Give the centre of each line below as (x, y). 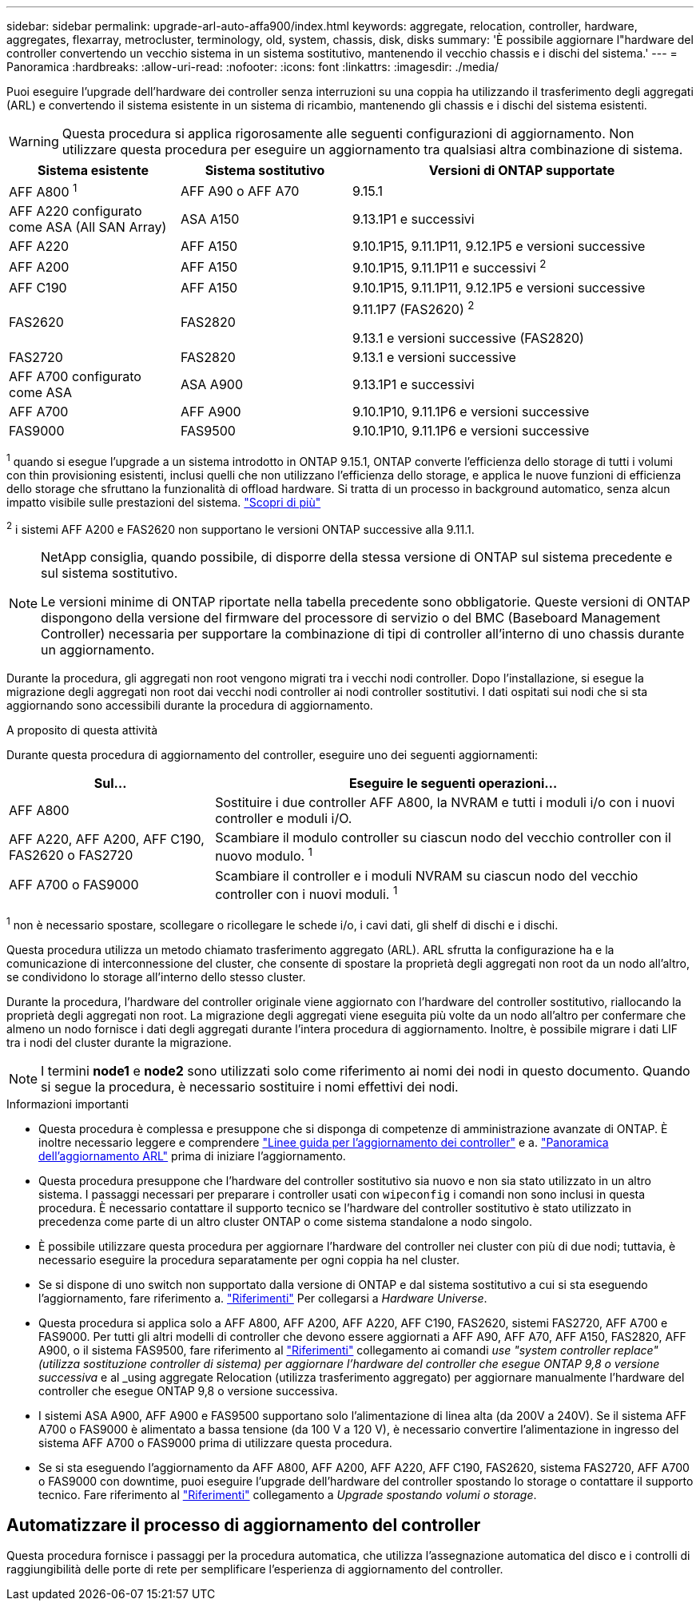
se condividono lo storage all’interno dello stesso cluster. (156, 977)
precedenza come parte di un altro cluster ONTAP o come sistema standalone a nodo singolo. (286, 1221)
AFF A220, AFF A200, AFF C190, (107, 839)
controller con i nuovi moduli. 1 (306, 893)
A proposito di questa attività (82, 730)
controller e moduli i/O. (284, 819)
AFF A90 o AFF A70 (240, 191)
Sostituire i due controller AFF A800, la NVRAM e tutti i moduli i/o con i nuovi (445, 803)
